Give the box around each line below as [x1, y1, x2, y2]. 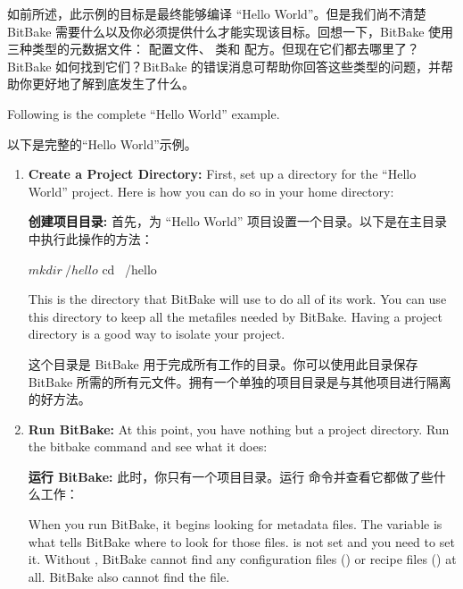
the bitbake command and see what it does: [28, 437, 268, 456]
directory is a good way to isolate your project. [28, 324, 285, 343]
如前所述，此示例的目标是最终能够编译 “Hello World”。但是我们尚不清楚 [7, 4, 426, 22]
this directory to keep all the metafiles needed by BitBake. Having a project [28, 307, 442, 325]
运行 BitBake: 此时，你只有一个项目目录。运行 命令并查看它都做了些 [28, 467, 434, 485]
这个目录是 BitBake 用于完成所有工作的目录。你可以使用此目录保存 [28, 354, 418, 373]
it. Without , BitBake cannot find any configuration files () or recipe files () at [28, 550, 457, 568]
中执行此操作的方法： [28, 229, 153, 248]
